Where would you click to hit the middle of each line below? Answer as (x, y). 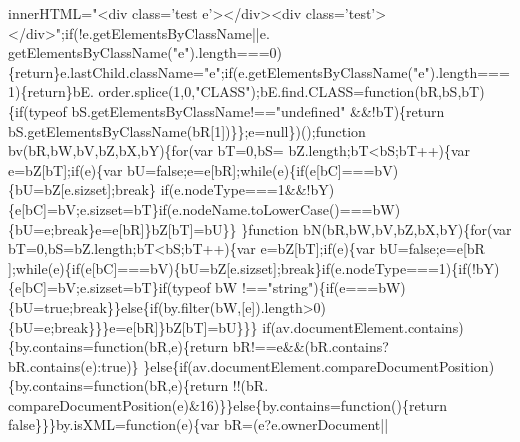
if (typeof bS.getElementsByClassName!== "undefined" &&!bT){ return (230, 110)
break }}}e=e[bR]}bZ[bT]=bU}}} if (162, 326)
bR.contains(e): (55, 365)
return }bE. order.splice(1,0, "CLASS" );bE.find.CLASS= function (221, 91)
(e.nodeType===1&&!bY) (251, 189)
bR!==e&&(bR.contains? (310, 346)
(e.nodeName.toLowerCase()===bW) (283, 208)
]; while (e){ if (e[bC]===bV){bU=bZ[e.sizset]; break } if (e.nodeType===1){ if (237, 267)
